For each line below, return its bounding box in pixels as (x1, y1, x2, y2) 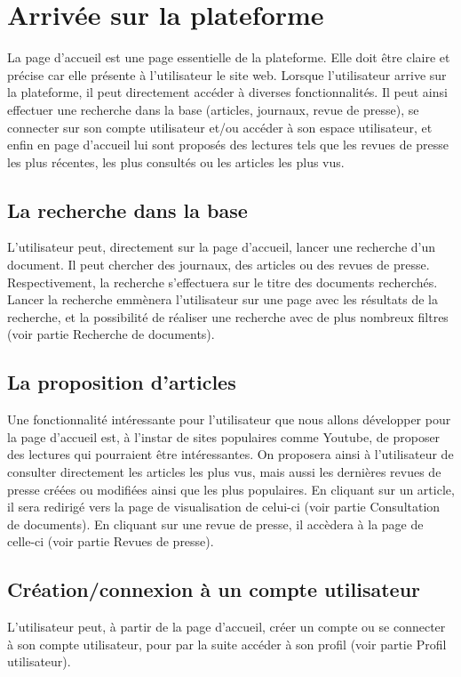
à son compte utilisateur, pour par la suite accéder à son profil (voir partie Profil (7, 634, 447, 653)
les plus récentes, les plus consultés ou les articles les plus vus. (7, 152, 345, 171)
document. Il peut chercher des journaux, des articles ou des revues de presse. (7, 255, 430, 274)
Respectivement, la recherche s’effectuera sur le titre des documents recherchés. (7, 272, 438, 291)
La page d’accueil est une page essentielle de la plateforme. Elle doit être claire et (7, 48, 450, 67)
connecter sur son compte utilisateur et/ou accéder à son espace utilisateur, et (7, 117, 433, 136)
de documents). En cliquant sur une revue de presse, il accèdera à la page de (7, 514, 424, 533)
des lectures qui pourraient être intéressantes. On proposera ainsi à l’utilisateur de (7, 445, 454, 463)
